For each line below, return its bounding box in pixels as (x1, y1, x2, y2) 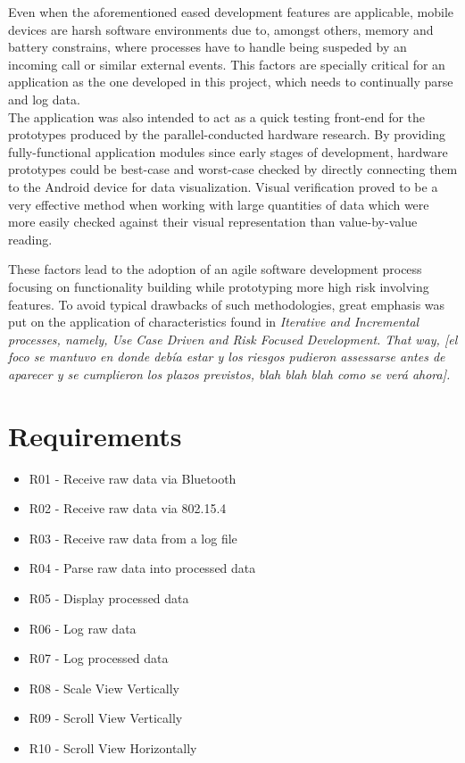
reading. (8, 229, 53, 248)
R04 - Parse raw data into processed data (29, 559, 256, 577)
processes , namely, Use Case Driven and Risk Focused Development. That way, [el (8, 329, 458, 348)
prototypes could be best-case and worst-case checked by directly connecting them (8, 160, 458, 178)
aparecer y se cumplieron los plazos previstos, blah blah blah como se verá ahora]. (8, 364, 451, 383)
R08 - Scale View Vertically (29, 678, 180, 697)
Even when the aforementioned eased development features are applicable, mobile (8, 3, 453, 21)
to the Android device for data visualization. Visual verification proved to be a (8, 177, 438, 195)
